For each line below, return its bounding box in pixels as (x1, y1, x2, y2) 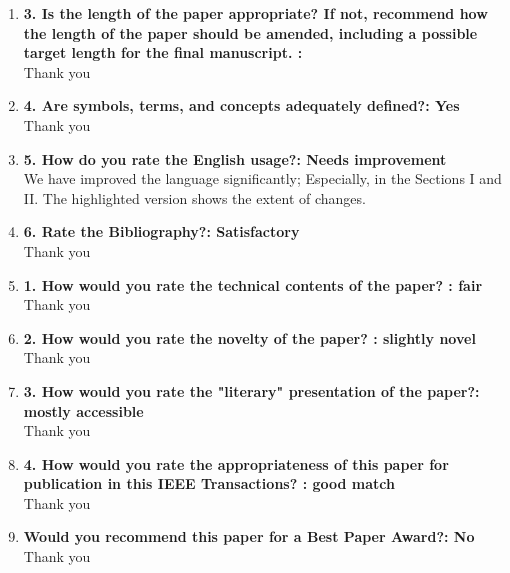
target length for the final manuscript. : (23, 42, 303, 63)
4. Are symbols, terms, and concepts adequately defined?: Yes (23, 95, 460, 116)
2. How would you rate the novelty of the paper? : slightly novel (23, 327, 476, 348)
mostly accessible (23, 400, 144, 421)
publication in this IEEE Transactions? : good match (23, 473, 395, 494)
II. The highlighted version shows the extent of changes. (23, 187, 366, 208)
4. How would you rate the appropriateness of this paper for (23, 453, 449, 474)
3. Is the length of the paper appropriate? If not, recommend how (23, 3, 488, 23)
